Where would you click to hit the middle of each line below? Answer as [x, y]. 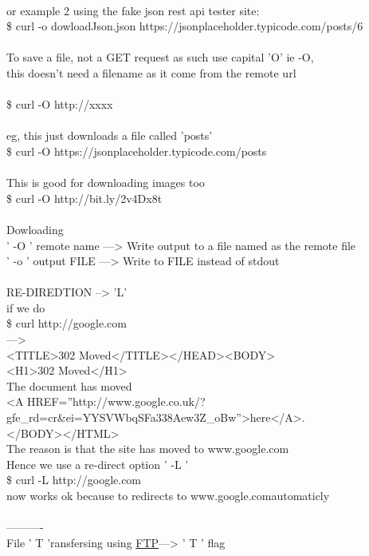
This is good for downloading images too [106, 183]
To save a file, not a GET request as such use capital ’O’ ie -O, [160, 57]
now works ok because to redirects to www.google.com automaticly [168, 495]
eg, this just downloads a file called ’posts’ [110, 135]
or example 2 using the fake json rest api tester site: [133, 10]
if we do [26, 307]
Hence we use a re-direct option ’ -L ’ [98, 464]
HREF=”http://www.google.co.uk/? [116, 401]
